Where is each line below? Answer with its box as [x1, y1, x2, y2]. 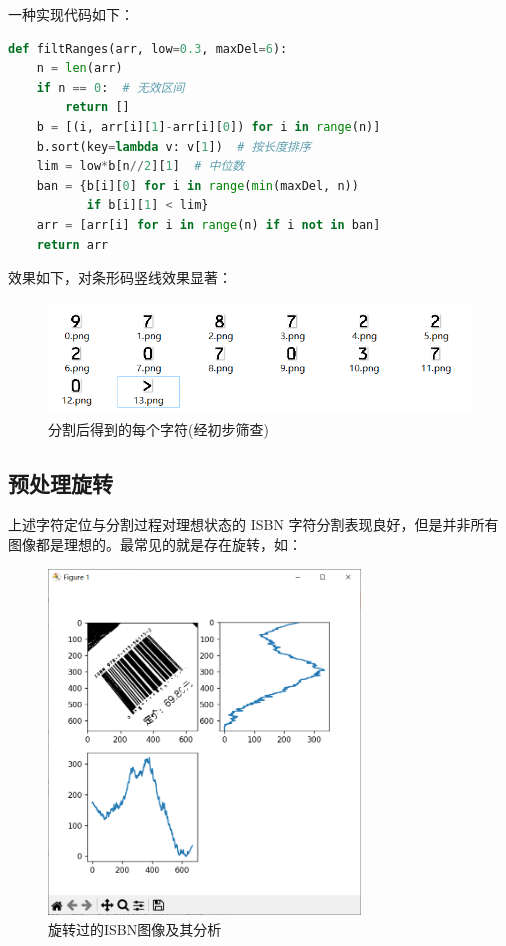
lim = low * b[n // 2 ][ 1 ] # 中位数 [36, 159, 245, 174]
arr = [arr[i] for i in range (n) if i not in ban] [36, 217, 381, 232]
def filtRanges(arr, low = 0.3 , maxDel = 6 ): [8, 41, 288, 56]
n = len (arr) [36, 61, 123, 76]
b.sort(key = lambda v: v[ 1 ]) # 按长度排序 [36, 139, 311, 154]
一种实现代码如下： [8, 4, 134, 24]
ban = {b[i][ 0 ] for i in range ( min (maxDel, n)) [36, 178, 359, 193]
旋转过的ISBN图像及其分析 [48, 918, 222, 939]
